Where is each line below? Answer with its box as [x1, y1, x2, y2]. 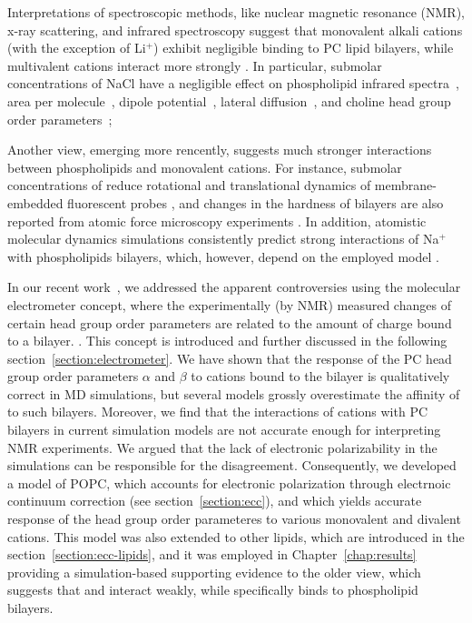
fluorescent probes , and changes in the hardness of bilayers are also [67, 193, 444, 212]
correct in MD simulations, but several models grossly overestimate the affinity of [7, 384, 460, 403]
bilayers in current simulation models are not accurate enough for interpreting [7, 420, 441, 439]
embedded [7, 193, 64, 212]
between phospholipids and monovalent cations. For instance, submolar [7, 157, 402, 176]
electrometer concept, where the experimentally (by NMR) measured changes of [7, 295, 451, 314]
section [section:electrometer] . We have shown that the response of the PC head [7, 348, 452, 367]
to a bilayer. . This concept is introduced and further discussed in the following [7, 331, 447, 350]
